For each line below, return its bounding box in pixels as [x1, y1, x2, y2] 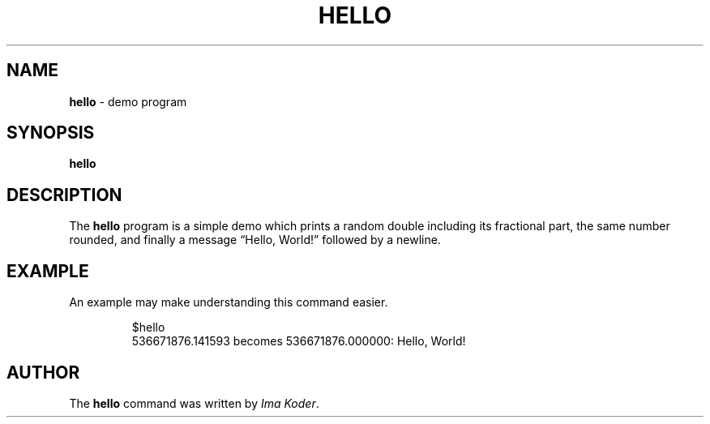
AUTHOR [6, 362, 80, 383]
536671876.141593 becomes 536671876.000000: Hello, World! [131, 334, 466, 349]
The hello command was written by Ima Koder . [69, 396, 319, 410]
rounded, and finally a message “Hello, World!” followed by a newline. [69, 233, 441, 247]
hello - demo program [69, 94, 187, 109]
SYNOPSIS [6, 122, 95, 143]
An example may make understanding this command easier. [69, 295, 388, 310]
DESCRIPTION [6, 184, 122, 205]
